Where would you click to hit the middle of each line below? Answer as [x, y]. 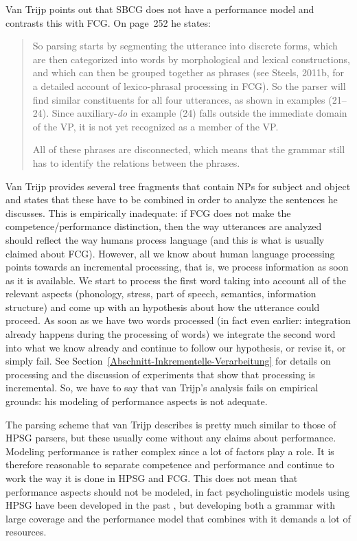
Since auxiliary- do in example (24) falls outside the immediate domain [199, 113]
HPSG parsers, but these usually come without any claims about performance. [171, 438]
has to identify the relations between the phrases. [136, 162]
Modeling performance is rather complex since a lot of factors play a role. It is [170, 451]
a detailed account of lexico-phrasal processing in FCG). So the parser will [189, 85]
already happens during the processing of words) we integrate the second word [171, 334]
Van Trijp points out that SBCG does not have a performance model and [160, 9]
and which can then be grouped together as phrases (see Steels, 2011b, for [188, 72]
